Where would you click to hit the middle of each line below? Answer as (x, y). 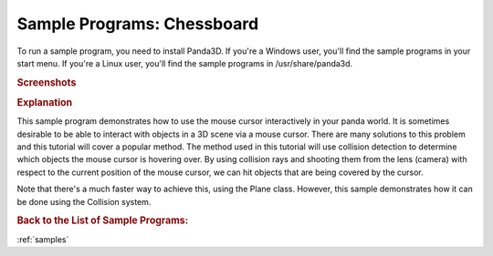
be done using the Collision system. (84, 201)
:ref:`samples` (43, 239)
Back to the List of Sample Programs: (103, 220)
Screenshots (47, 82)
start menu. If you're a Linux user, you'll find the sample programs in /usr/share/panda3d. (185, 63)
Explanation (45, 102)
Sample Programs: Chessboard (138, 24)
